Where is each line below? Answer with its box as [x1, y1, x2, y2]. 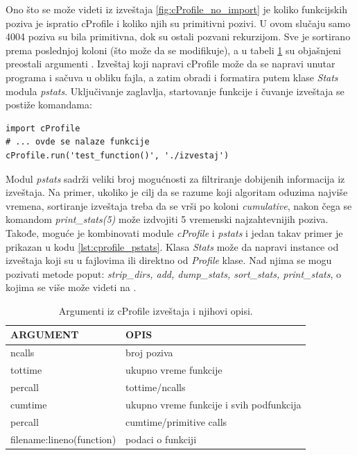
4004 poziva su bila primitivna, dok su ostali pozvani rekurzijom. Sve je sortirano [6, 29, 351, 44]
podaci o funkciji [125, 431, 197, 446]
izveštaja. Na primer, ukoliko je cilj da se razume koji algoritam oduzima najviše [6, 185, 348, 199]
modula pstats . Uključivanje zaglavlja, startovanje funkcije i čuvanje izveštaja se [6, 83, 345, 98]
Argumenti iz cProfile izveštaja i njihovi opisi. [58, 303, 253, 317]
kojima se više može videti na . [6, 280, 137, 295]
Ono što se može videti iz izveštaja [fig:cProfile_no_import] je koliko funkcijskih [6, 2, 347, 16]
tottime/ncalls [125, 380, 186, 394]
